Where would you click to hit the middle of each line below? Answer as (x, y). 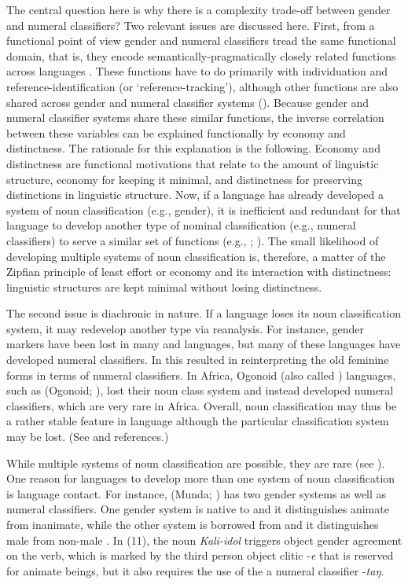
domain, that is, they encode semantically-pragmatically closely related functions (201, 55)
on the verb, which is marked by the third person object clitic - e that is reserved (200, 555)
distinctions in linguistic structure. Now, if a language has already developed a (195, 195)
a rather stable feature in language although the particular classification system (198, 421)
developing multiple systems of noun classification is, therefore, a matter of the (196, 256)
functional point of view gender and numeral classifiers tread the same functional (201, 40)
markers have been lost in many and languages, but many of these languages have (204, 344)
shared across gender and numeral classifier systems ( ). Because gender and (188, 102)
